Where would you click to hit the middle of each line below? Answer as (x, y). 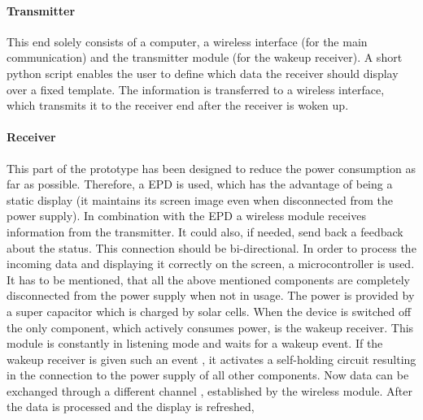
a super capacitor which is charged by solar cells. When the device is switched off (209, 311)
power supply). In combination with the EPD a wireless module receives (186, 216)
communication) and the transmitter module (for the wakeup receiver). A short (205, 57)
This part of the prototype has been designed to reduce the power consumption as (211, 168)
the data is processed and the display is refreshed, (131, 407)
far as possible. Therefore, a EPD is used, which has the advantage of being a (200, 184)
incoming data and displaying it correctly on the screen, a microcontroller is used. (211, 264)
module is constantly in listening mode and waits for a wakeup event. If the (195, 343)
